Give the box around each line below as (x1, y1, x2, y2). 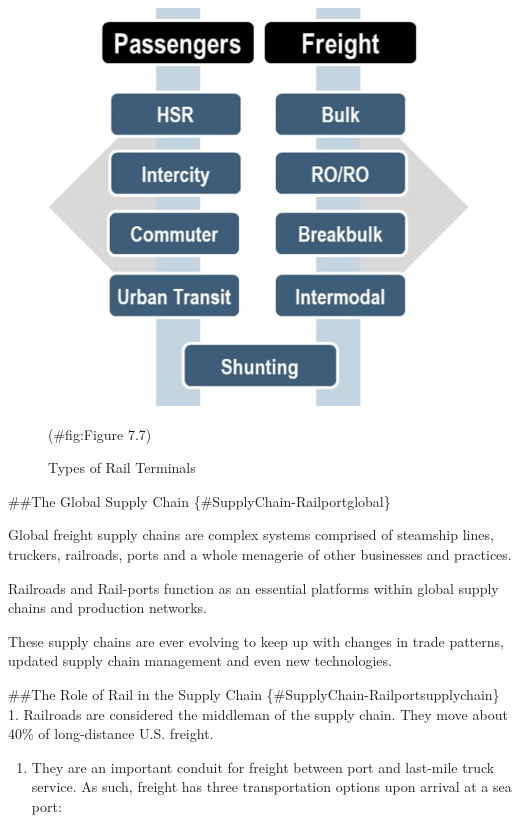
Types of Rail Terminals (48, 457, 196, 478)
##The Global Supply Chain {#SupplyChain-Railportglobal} (8, 490, 391, 511)
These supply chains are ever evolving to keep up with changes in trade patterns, (8, 630, 504, 651)
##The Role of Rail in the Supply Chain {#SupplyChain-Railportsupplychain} (8, 683, 500, 704)
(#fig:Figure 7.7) (48, 423, 152, 444)
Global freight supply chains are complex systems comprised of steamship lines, (8, 524, 494, 545)
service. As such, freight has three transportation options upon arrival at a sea (31, 776, 512, 797)
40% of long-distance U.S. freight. (8, 723, 214, 744)
